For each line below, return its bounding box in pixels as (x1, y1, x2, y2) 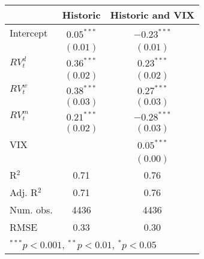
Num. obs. (10, 202, 53, 216)
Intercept (10, 26, 48, 40)
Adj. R (10, 185, 38, 199)
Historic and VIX (110, 8, 195, 22)
